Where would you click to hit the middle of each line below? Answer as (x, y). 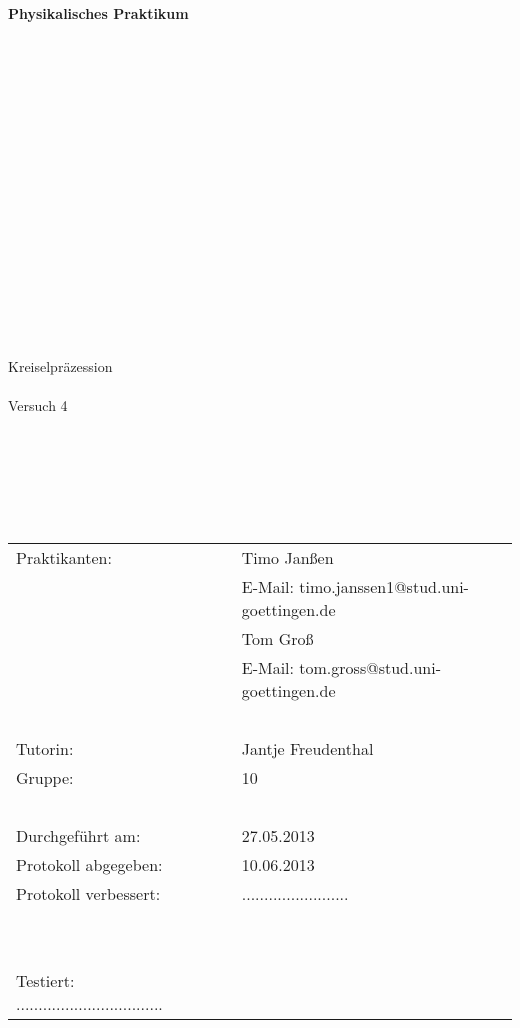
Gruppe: (45, 778)
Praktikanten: (64, 558)
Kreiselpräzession (60, 365)
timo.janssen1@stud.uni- (384, 587)
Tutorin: (45, 749)
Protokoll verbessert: (88, 894)
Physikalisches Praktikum (98, 13)
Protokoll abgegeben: (89, 865)
